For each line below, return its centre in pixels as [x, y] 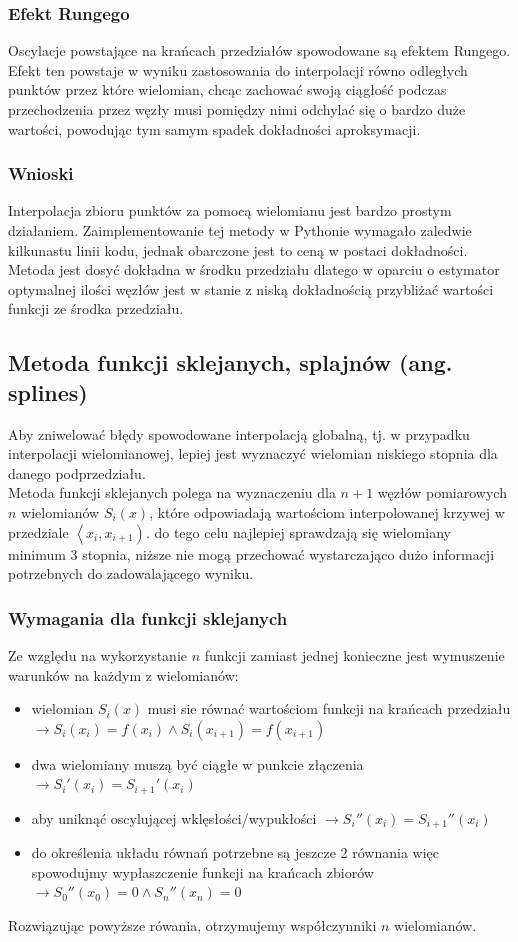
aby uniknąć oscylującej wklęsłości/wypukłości [174, 817]
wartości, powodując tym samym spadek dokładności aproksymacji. [214, 128]
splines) [48, 391]
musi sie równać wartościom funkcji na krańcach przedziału [329, 708]
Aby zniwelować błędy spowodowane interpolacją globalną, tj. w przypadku [239, 433]
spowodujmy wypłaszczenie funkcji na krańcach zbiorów [202, 871]
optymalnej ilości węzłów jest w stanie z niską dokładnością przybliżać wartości [251, 288]
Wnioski [41, 173]
